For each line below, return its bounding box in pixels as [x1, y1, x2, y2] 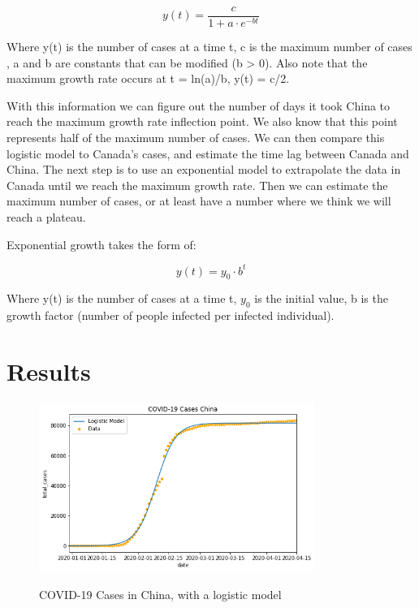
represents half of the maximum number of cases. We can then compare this [6, 129, 385, 146]
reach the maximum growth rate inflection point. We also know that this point [6, 113, 398, 130]
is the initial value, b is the [254, 290, 388, 307]
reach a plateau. [6, 209, 86, 225]
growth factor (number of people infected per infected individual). [6, 307, 335, 324]
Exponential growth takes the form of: [6, 235, 197, 252]
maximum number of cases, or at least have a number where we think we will [6, 192, 391, 209]
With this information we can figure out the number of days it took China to [6, 97, 391, 114]
